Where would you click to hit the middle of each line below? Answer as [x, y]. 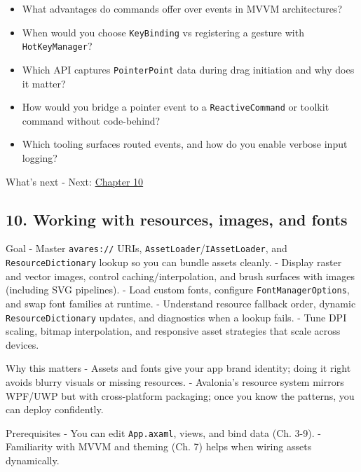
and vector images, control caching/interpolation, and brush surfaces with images [180, 276]
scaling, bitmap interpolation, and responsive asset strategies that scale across [173, 331]
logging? [40, 158]
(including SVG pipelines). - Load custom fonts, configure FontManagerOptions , [178, 290]
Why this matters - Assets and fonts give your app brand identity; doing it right [178, 368]
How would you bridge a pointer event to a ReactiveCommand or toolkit [176, 107]
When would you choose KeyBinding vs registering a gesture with [163, 32]
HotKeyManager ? [57, 46]
